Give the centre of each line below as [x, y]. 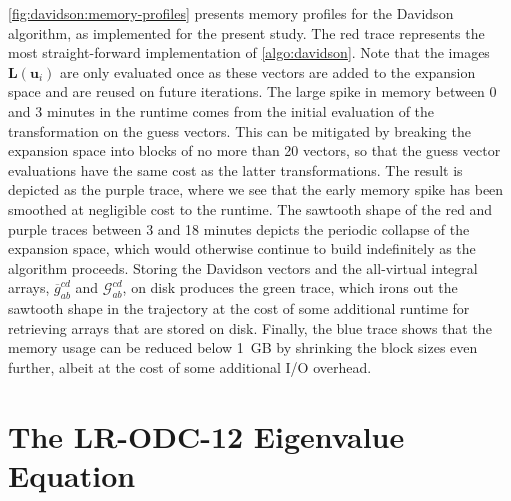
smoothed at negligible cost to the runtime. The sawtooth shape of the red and [250, 208]
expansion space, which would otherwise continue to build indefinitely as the [242, 248]
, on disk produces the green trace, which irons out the [290, 287]
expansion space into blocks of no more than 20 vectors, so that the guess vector [254, 150]
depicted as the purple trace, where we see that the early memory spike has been [256, 189]
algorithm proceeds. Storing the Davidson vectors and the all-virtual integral [243, 267]
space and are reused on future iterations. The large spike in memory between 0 [252, 91]
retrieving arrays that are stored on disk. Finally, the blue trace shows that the [250, 327]
